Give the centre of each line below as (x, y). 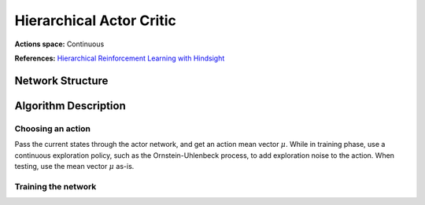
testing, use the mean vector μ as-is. (74, 166)
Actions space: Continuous (59, 44)
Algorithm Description (70, 106)
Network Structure (61, 81)
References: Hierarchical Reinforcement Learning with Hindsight (120, 58)
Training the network (55, 186)
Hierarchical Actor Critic (95, 20)
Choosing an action (52, 128)
